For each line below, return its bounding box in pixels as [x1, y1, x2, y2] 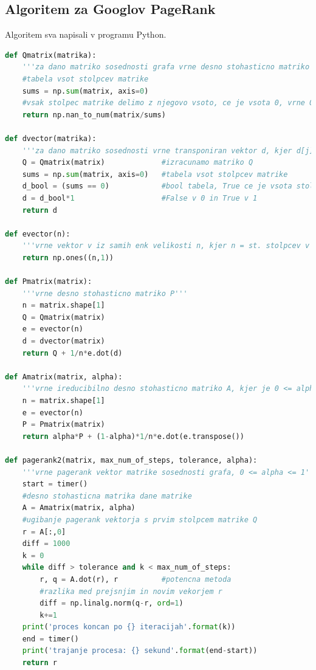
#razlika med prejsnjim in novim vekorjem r [39, 587, 222, 596]
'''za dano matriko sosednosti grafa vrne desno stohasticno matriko [22, 63, 310, 72]
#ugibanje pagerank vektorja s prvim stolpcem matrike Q [22, 515, 258, 524]
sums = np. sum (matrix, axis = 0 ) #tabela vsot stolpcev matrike [22, 170, 288, 179]
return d [22, 205, 57, 215]
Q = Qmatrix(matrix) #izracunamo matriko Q [22, 158, 253, 167]
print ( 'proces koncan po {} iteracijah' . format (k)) [22, 623, 236, 632]
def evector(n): [5, 229, 70, 238]
